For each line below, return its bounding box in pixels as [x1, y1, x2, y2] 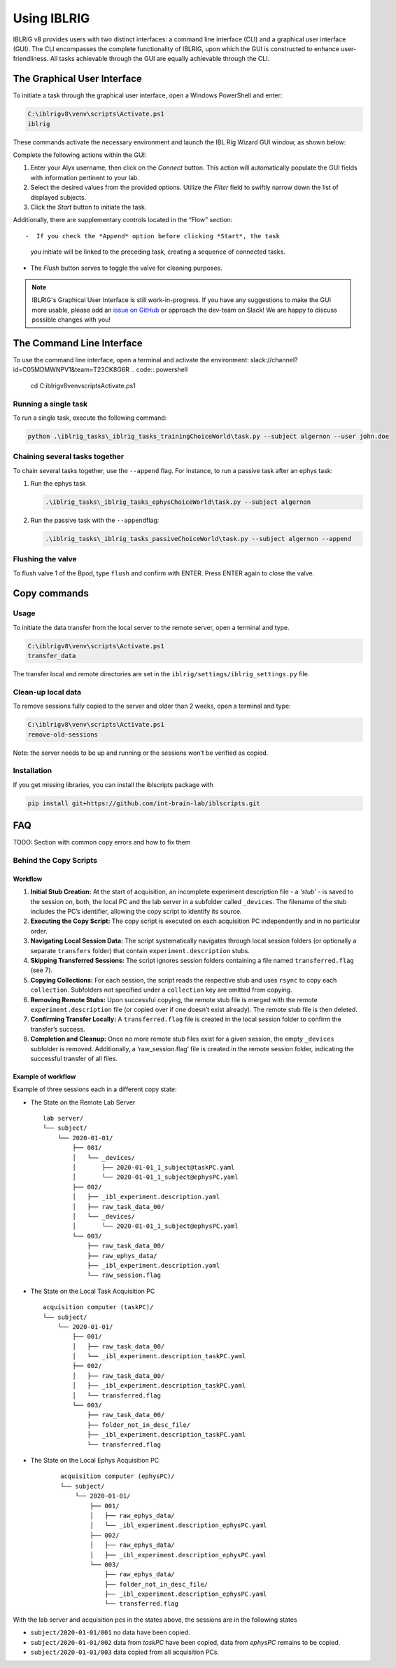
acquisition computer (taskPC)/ [43, 1304, 154, 1311]
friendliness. [13, 55, 49, 63]
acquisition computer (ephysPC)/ [60, 1472, 175, 1480]
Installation [13, 766, 52, 776]
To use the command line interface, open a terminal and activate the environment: [13, 355, 249, 364]
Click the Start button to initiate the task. [30, 203, 147, 211]
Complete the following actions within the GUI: [13, 151, 147, 159]
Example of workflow [13, 1072, 76, 1081]
